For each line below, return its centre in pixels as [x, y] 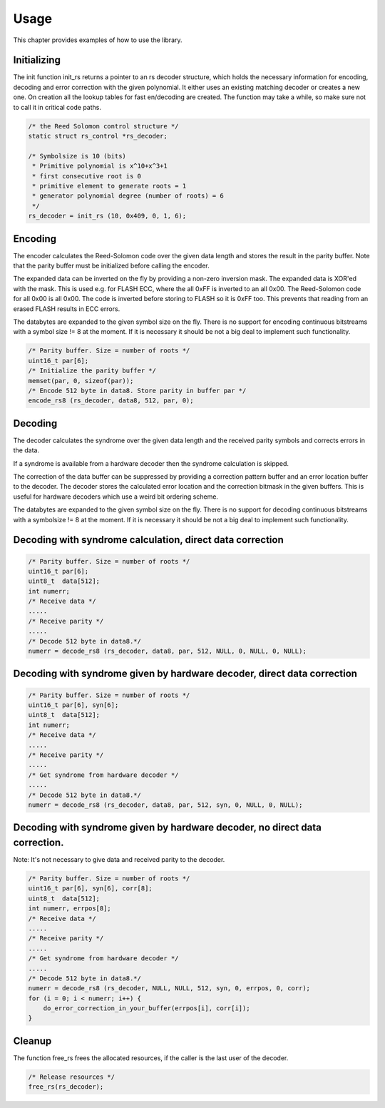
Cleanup [32, 1041]
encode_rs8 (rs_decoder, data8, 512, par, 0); [111, 401]
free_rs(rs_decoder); [66, 1087]
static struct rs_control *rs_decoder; [98, 136]
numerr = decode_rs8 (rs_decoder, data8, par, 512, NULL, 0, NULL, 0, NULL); [167, 651]
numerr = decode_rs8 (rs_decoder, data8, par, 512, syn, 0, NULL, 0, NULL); [165, 805]
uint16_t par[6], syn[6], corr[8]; [90, 889]
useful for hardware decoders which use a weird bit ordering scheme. [116, 497]
